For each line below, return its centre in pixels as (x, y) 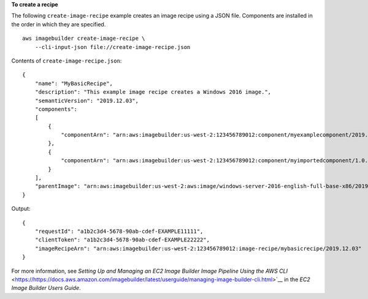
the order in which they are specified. (59, 24)
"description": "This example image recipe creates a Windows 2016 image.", (153, 92)
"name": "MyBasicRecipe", (74, 83)
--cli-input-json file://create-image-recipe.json (113, 47)
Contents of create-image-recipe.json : (67, 61)
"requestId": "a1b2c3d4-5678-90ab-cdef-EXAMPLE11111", (119, 231)
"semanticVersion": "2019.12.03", (87, 100)
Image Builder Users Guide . (46, 288)
